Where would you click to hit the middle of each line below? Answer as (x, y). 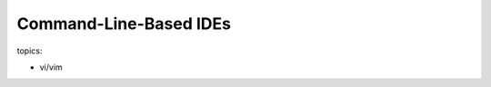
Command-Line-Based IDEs (124, 24)
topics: (30, 51)
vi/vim (51, 67)
